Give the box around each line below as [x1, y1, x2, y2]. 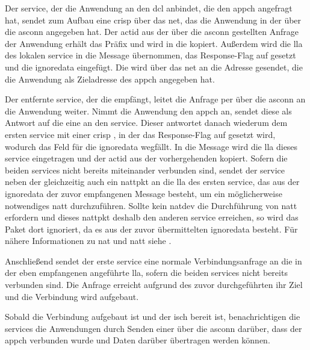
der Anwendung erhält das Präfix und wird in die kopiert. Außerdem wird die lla [5, 37, 303, 49]
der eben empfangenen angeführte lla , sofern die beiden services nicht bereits [5, 266, 288, 279]
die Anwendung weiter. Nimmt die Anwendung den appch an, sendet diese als [5, 104, 292, 117]
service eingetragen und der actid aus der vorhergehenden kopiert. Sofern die [5, 152, 288, 164]
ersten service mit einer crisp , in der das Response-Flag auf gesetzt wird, [5, 128, 276, 140]
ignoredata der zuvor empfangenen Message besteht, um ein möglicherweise [5, 187, 282, 199]
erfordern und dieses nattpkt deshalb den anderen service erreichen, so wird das [5, 211, 299, 223]
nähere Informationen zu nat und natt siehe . [5, 234, 172, 247]
